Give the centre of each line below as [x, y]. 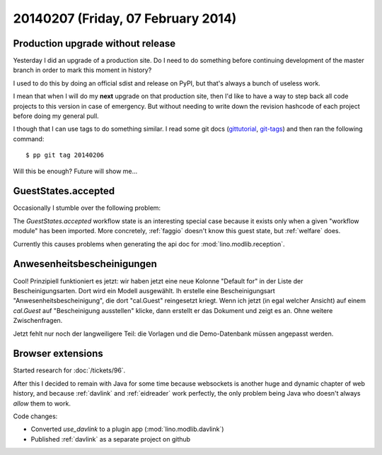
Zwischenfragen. [38, 321]
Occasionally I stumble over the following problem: [87, 208]
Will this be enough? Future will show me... [75, 171]
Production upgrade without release [94, 43]
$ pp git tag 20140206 [65, 155]
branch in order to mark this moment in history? [82, 70]
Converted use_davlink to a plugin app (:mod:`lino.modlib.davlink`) [127, 429]
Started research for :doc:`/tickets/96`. [69, 370]
